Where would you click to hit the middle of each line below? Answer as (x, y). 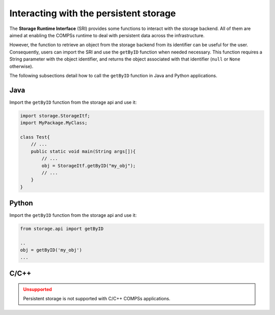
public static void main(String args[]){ (83, 151)
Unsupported (37, 289)
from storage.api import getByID (62, 229)
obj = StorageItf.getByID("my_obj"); (89, 166)
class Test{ (35, 137)
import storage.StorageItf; (55, 116)
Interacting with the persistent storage (93, 13)
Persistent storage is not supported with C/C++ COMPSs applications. (97, 299)
